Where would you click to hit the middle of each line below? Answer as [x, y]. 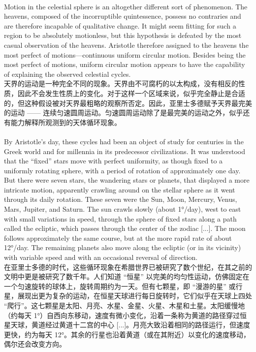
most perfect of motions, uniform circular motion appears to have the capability [125, 64]
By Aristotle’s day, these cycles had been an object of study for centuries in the [124, 141]
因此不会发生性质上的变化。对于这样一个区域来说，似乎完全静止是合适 [131, 93]
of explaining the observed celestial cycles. [67, 74]
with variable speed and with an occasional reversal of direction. [101, 257]
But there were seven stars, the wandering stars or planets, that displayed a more [127, 180]
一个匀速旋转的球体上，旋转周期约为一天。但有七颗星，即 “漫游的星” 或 [120, 286]
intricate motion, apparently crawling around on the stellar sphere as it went [120, 189]
